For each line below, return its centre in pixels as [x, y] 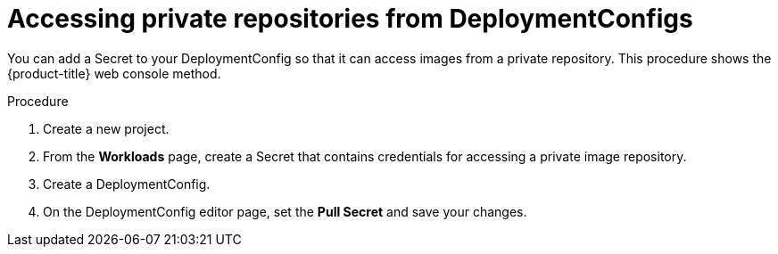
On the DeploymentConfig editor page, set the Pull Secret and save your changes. [285, 211]
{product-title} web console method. [114, 73]
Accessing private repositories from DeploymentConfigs [350, 19]
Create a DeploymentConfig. [127, 184]
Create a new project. [106, 128]
